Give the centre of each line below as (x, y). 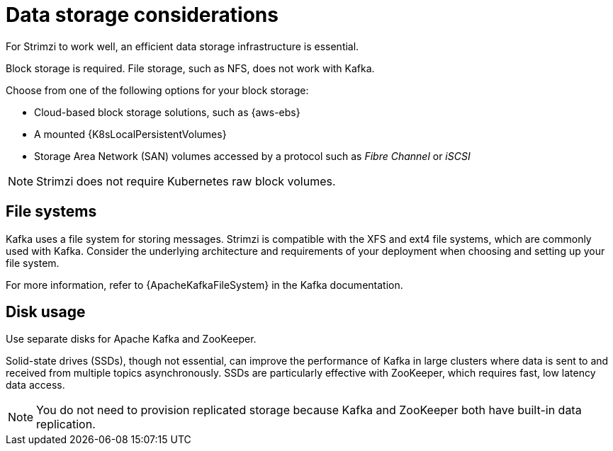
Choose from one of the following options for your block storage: (157, 90)
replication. (66, 424)
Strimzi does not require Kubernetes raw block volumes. (186, 181)
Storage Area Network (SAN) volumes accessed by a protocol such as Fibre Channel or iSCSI (252, 156)
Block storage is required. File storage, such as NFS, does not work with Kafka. (190, 68)
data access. (35, 385)
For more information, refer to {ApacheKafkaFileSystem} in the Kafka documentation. (204, 285)
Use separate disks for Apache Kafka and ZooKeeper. (131, 339)
